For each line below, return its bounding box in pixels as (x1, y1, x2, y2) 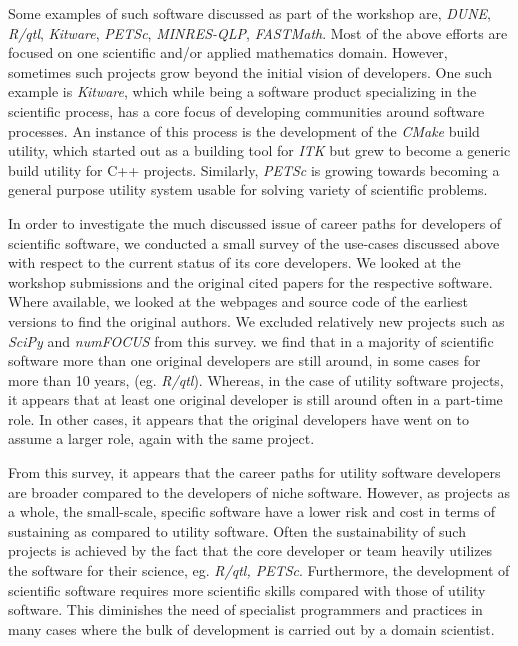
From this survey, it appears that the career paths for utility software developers (8, 462, 501, 483)
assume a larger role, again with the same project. (8, 428, 315, 449)
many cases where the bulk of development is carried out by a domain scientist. (8, 618, 495, 639)
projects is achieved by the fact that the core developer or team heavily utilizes (8, 540, 493, 561)
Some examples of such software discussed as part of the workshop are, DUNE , (8, 3, 491, 23)
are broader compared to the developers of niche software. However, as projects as (8, 481, 510, 502)
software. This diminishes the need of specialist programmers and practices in (8, 599, 483, 620)
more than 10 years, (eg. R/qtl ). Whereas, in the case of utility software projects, (8, 369, 504, 390)
